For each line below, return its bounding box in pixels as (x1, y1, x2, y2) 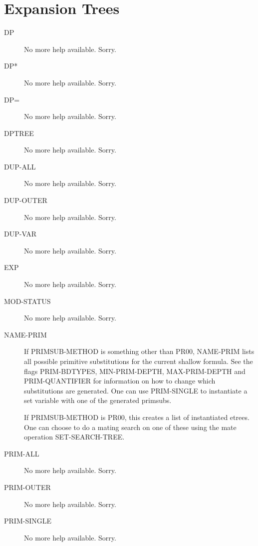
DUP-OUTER (4, 195, 47, 205)
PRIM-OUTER (4, 481, 51, 492)
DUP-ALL (4, 161, 36, 171)
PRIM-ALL (4, 448, 39, 458)
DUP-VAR (4, 228, 37, 239)
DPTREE (4, 127, 34, 138)
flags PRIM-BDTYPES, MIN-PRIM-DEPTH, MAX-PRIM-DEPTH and (24, 365, 246, 376)
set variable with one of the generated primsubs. (24, 395, 172, 405)
